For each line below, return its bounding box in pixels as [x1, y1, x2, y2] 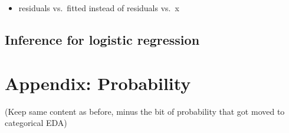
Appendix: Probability [5, 71, 191, 95]
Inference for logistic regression [5, 30, 200, 48]
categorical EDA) [5, 117, 67, 129]
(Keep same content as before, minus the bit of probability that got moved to [5, 105, 285, 117]
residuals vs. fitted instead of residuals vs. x [18, 2, 179, 14]
